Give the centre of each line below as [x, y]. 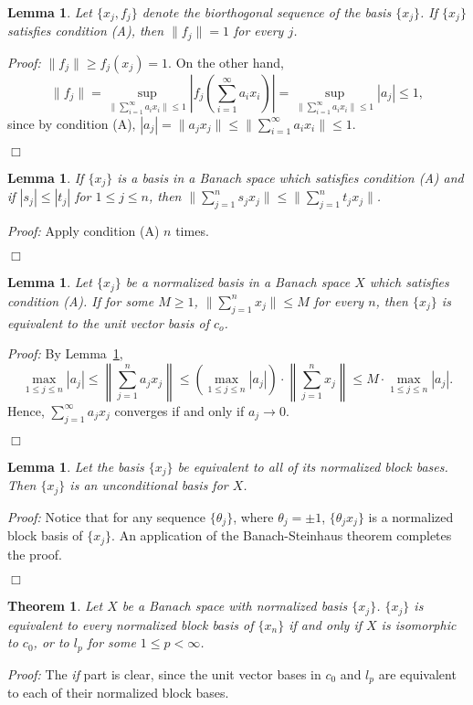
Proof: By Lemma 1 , [65, 353]
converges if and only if [179, 410]
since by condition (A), [72, 123]
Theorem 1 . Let [55, 606]
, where [253, 516]
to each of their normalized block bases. [118, 693]
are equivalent [417, 673]
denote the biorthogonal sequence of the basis [267, 12]
